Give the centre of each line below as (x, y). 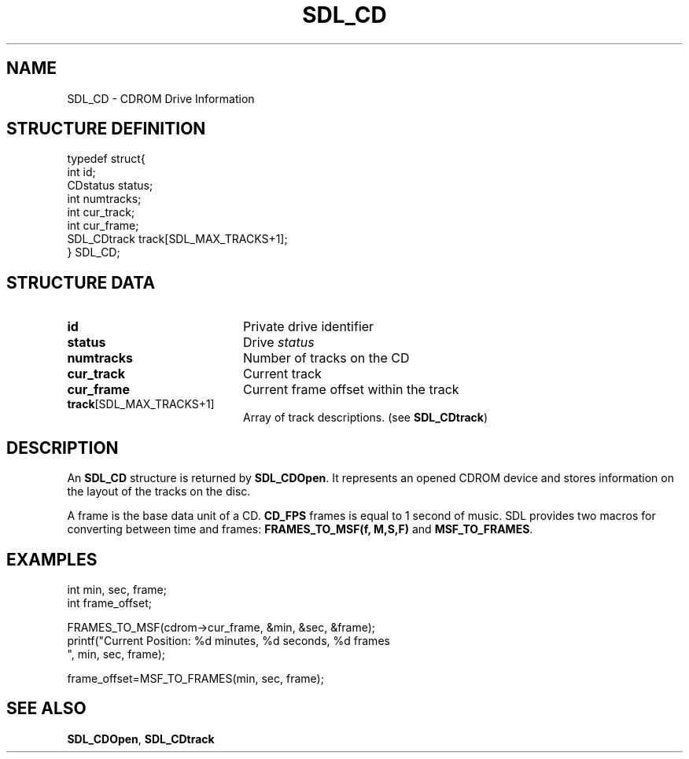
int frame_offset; (109, 602)
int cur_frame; (103, 226)
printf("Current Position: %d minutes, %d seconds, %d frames (228, 640)
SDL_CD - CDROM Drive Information (161, 98)
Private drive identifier (308, 327)
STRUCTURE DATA (81, 282)
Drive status (278, 343)
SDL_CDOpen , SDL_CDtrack (141, 739)
